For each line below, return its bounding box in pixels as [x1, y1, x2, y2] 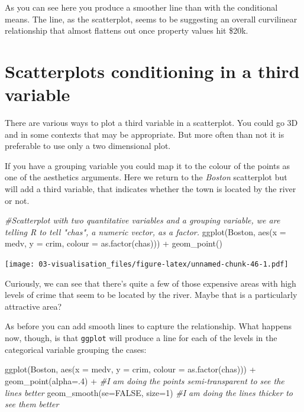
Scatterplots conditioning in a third [5, 59, 300, 83]
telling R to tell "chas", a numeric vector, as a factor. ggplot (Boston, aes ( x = [5, 225, 286, 238]
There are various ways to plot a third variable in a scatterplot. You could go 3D [5, 116, 298, 129]
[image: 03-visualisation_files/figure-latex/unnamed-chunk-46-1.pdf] [5, 260, 289, 269]
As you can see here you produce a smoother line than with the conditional [5, 1, 278, 13]
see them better [5, 398, 59, 410]
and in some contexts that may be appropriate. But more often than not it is [5, 128, 284, 140]
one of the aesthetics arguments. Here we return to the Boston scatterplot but [5, 171, 287, 183]
